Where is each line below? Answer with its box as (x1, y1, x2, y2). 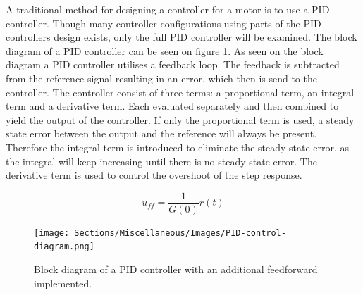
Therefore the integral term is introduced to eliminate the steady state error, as (6, 139, 350, 154)
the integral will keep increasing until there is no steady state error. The (6, 153, 317, 168)
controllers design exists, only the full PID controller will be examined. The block (6, 30, 357, 44)
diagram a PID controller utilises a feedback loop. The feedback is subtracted (6, 57, 340, 72)
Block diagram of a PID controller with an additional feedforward (34, 262, 318, 277)
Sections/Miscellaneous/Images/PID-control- (74, 227, 286, 238)
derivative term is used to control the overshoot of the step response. (6, 168, 302, 182)
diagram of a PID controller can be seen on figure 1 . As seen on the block (6, 43, 324, 58)
